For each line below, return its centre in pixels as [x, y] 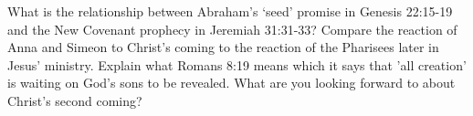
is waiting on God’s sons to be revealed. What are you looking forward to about [231, 83]
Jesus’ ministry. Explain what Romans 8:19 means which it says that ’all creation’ [237, 64]
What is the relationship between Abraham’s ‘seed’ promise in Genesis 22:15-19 [230, 11]
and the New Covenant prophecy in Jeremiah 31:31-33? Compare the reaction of [232, 29]
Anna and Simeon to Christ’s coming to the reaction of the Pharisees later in [223, 47]
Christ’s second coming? [75, 100]
